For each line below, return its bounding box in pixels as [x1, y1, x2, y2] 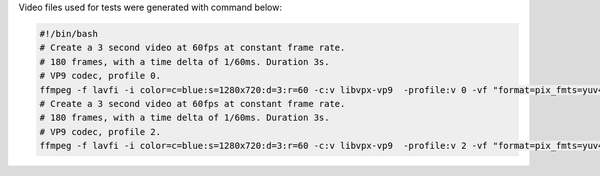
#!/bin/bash [39, 28, 99, 39]
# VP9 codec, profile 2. [39, 126, 162, 137]
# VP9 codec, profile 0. [39, 70, 162, 82]
